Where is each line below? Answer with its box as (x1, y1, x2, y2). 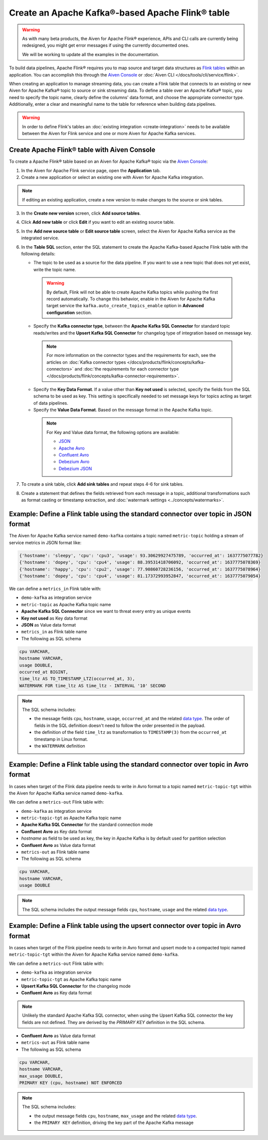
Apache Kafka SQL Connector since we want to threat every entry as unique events (21, 609, 191, 614)
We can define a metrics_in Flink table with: (9, 586, 102, 592)
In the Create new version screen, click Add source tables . (21, 210, 141, 216)
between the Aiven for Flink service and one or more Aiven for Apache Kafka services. (22, 131, 196, 137)
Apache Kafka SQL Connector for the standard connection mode (21, 822, 153, 827)
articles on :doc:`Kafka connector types (46, 359, 126, 365)
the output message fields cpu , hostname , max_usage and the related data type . (34, 1113, 197, 1119)
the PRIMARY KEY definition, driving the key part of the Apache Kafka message (34, 1120, 194, 1126)
